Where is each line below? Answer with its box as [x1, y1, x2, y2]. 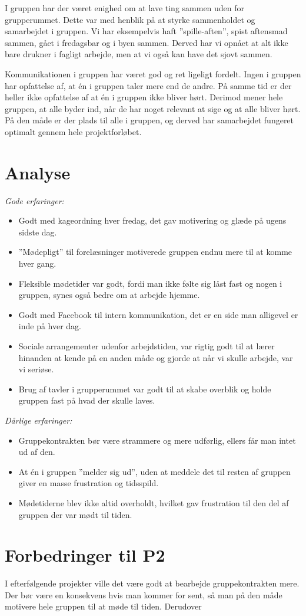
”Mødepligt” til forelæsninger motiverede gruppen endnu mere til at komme [18, 245, 292, 258]
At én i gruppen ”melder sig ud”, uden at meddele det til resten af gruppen [18, 465, 291, 477]
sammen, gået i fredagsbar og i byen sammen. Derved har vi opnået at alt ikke [5, 36, 288, 48]
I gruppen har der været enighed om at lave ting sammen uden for [5, 2, 245, 14]
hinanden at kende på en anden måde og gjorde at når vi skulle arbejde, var [18, 351, 293, 363]
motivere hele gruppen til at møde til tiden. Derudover [5, 600, 202, 612]
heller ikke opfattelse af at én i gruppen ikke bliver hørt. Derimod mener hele [5, 91, 283, 103]
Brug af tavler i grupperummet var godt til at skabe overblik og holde [18, 382, 271, 395]
